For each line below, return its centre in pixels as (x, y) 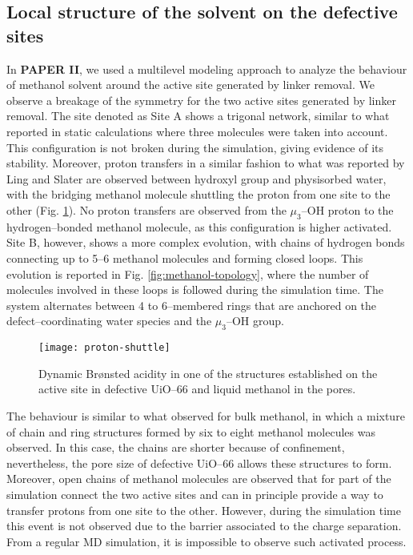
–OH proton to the (347, 209)
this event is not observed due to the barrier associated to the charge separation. (204, 526)
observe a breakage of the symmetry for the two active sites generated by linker (201, 100)
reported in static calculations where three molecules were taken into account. (197, 131)
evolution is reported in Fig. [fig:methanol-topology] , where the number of (188, 273)
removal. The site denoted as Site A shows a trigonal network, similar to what (198, 116)
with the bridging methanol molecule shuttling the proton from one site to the (198, 194)
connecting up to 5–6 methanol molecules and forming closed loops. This (185, 257)
